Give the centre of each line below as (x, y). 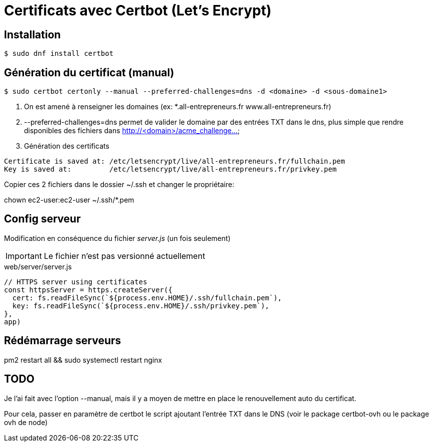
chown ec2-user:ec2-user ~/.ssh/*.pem (69, 200)
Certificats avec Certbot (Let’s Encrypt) (138, 10)
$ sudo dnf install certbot (59, 54)
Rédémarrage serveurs (63, 341)
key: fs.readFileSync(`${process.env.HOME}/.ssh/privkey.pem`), (141, 306)
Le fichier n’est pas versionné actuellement (124, 256)
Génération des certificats (67, 146)
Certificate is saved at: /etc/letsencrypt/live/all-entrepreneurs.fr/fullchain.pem (175, 161)
